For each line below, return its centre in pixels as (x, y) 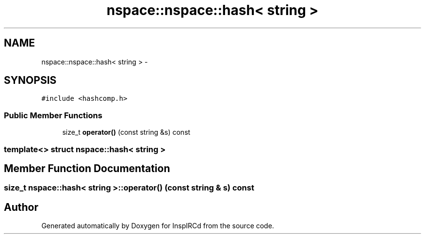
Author (21, 207)
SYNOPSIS (30, 80)
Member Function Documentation (87, 168)
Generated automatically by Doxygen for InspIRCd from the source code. (158, 226)
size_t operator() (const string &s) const (126, 132)
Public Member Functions (53, 115)
